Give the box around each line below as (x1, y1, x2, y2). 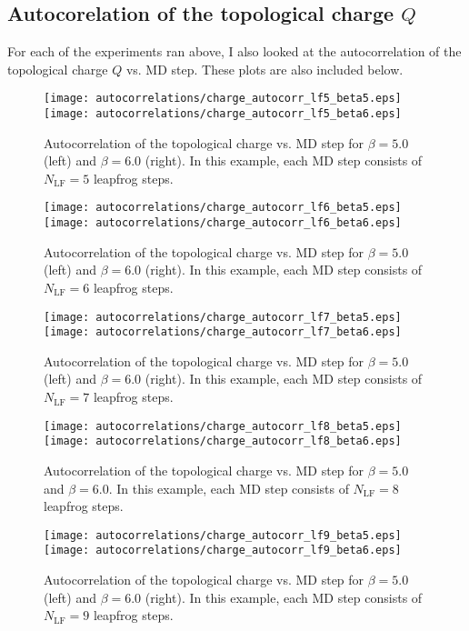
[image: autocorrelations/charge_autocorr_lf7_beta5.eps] (44, 310, 402, 324)
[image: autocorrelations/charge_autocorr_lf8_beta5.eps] (44, 419, 402, 433)
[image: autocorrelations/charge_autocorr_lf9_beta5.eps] (44, 528, 402, 542)
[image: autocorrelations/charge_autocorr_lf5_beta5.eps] (44, 92, 402, 105)
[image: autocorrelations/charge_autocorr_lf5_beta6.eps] (44, 107, 402, 121)
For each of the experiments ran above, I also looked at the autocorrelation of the (7, 42, 462, 61)
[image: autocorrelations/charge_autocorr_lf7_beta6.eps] (44, 326, 402, 339)
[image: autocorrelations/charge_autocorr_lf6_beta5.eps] (44, 201, 402, 215)
